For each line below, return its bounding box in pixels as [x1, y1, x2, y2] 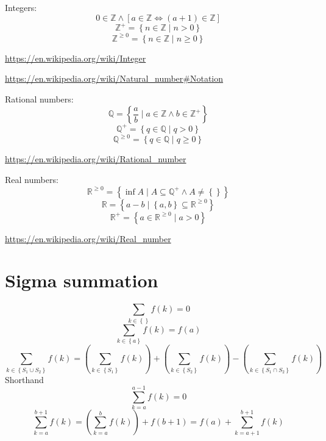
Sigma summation [5, 268, 158, 293]
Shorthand [5, 373, 44, 385]
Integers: [5, 1, 37, 13]
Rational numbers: [5, 92, 74, 105]
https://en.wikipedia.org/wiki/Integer [5, 51, 146, 64]
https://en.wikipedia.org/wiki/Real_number [5, 232, 171, 245]
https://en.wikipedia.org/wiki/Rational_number [5, 152, 186, 165]
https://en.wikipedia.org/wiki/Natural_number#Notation [5, 72, 224, 85]
